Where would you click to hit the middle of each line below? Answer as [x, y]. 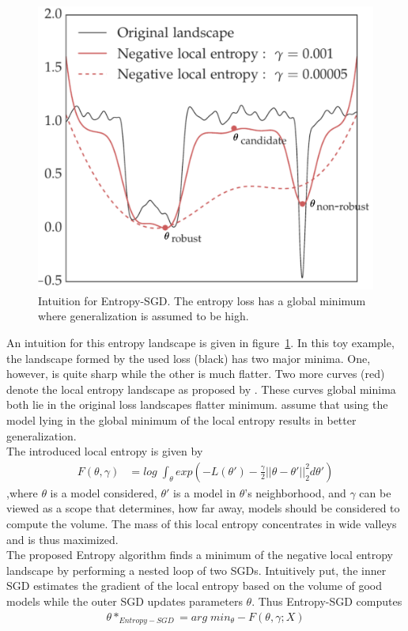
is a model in [205, 492]
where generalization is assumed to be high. [144, 316]
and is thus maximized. [62, 539]
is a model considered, [104, 492]
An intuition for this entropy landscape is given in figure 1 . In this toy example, [200, 343]
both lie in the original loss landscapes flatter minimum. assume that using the [197, 404]
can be [375, 492]
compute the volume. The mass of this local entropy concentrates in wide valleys [202, 523]
